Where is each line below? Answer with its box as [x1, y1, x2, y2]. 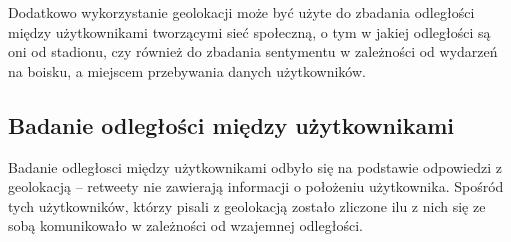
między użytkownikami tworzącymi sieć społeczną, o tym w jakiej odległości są [8, 21, 491, 42]
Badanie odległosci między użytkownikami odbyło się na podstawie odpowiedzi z [8, 156, 502, 177]
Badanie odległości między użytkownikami [8, 109, 454, 140]
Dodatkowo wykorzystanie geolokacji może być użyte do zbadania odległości [8, 2, 475, 22]
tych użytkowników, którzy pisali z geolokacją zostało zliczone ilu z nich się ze [8, 195, 486, 216]
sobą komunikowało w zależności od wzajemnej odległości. [8, 215, 363, 236]
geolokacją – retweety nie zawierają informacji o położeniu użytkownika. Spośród [8, 176, 504, 197]
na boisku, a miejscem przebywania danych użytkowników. [8, 60, 366, 81]
